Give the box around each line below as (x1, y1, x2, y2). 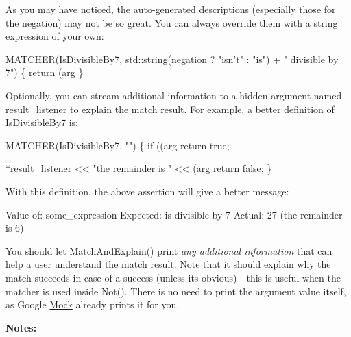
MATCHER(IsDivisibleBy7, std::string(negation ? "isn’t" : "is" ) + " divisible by (5, 51, 339, 66)
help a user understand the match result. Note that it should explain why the (5, 257, 331, 271)
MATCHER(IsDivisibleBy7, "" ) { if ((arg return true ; (5, 138, 230, 152)
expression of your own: (5, 29, 104, 43)
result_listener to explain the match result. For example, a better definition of (5, 101, 335, 116)
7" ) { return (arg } (5, 65, 84, 79)
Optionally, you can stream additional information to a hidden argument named (5, 88, 342, 102)
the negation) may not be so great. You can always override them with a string (5, 15, 338, 29)
